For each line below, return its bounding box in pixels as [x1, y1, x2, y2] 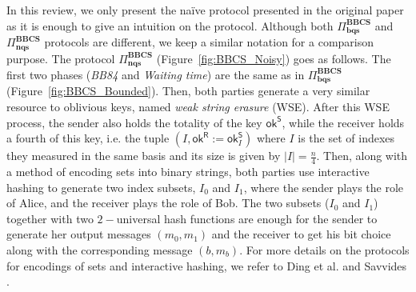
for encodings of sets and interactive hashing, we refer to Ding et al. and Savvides [6, 257, 407, 274]
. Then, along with [316, 147, 408, 164]
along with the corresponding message [6, 241, 193, 258]
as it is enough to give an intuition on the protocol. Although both [6, 17, 334, 34]
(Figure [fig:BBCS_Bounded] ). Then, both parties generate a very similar [6, 82, 370, 99]
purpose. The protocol [6, 50, 115, 66]
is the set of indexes [298, 130, 395, 146]
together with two [6, 210, 94, 226]
